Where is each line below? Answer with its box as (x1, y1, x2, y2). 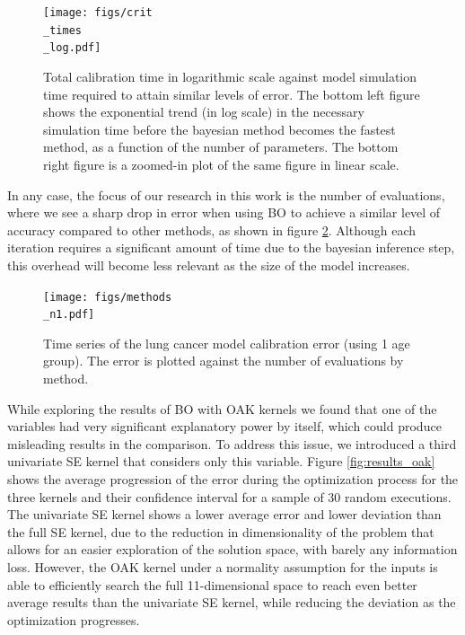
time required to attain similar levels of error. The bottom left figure (43, 84, 420, 103)
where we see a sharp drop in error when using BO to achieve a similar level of (7, 203, 441, 222)
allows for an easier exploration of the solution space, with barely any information (7, 540, 458, 559)
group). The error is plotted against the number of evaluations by (43, 351, 404, 370)
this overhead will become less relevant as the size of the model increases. (7, 255, 410, 274)
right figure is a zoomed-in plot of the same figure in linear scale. (43, 154, 399, 173)
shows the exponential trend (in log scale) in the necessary (43, 102, 364, 121)
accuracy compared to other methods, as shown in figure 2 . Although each (7, 220, 416, 239)
